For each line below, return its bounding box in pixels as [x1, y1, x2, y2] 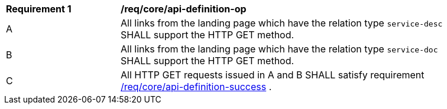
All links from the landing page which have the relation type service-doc [121, 43, 438, 55]
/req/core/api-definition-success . [121, 81, 272, 93]
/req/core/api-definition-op [121, 3, 247, 15]
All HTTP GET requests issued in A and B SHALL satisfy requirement [121, 69, 425, 81]
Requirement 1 [6, 3, 72, 15]
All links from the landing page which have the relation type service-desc [121, 17, 443, 29]
